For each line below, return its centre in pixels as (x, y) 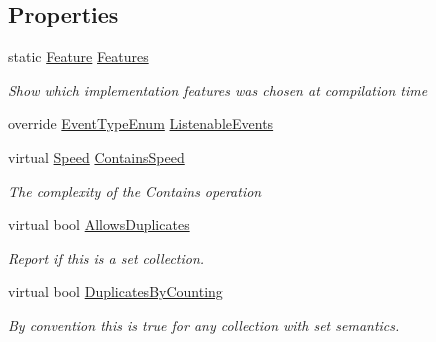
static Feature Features (78, 56)
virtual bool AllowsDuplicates (99, 224)
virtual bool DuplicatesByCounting (115, 291)
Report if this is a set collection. (106, 257)
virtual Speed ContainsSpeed (96, 156)
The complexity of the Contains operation (135, 190)
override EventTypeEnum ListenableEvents (141, 123)
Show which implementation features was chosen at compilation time (218, 89)
